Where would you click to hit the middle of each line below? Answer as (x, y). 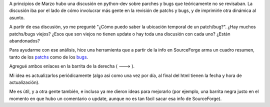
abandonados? (24, 40)
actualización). (24, 82)
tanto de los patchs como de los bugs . (49, 57)
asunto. (17, 17)
